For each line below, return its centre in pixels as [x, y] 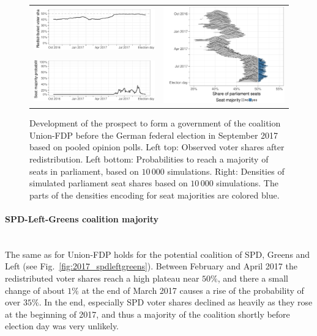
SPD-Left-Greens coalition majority [82, 218]
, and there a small [253, 278]
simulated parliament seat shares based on [109, 183]
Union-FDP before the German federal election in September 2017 [154, 135]
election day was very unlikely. [62, 326]
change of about [35, 290]
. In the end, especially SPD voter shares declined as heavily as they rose [176, 302]
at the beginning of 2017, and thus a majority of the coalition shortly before [147, 314]
